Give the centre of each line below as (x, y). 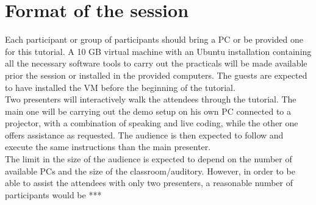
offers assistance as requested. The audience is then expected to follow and (144, 135)
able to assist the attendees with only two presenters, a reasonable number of (149, 183)
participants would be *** (53, 194)
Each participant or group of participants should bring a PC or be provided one (154, 39)
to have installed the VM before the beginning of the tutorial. (120, 87)
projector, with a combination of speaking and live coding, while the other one (152, 123)
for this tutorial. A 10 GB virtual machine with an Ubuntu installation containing (158, 51)
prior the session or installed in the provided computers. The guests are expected (156, 75)
